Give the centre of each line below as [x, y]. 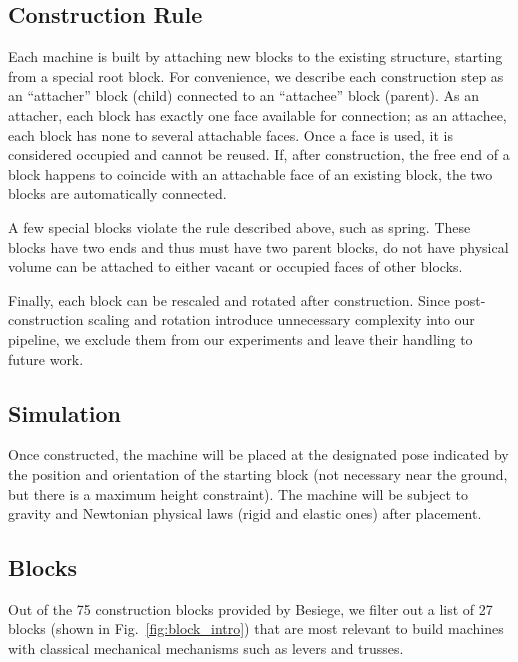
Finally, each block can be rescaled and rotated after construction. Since [229, 299]
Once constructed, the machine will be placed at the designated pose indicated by [258, 454]
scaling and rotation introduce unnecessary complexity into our [281, 319]
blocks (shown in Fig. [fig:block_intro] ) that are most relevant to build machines [256, 628]
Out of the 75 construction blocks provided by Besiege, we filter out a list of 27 [250, 608]
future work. [46, 358]
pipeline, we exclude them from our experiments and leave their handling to [240, 338]
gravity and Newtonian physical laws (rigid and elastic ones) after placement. [245, 513]
